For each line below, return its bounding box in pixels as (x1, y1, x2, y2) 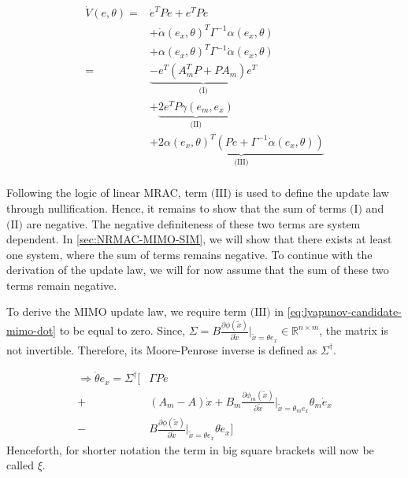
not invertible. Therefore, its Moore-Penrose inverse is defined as (6, 341, 317, 358)
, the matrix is (319, 322, 388, 339)
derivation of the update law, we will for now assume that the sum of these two (6, 261, 389, 278)
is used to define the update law (235, 184, 389, 201)
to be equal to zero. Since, (59, 322, 186, 339)
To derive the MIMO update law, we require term (6, 303, 247, 320)
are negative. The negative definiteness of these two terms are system (26, 215, 361, 232)
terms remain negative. (6, 276, 117, 293)
